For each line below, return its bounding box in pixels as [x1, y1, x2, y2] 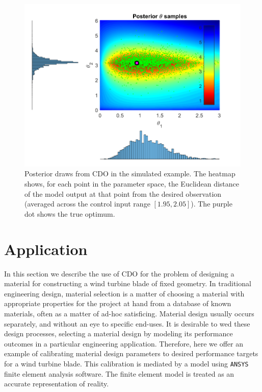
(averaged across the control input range [24, 198, 150, 209]
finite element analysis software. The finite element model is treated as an [4, 368, 234, 379]
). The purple [191, 198, 232, 209]
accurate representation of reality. [4, 378, 109, 389]
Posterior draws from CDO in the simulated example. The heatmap [24, 168, 235, 179]
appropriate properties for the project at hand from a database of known [4, 298, 231, 309]
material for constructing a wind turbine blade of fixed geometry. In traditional [4, 278, 251, 289]
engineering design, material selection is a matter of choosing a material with [4, 288, 245, 298]
